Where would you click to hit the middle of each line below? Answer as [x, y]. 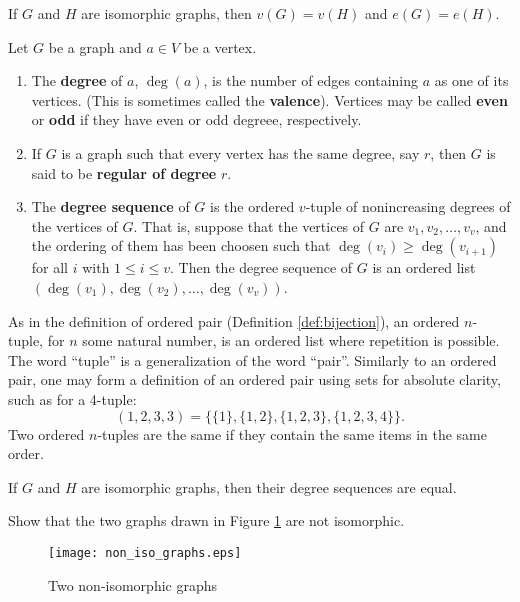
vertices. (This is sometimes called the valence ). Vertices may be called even [269, 99]
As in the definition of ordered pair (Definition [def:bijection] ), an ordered [234, 320]
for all [50, 267]
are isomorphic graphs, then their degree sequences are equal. [269, 486]
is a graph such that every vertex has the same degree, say [240, 152]
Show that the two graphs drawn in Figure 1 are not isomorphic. [206, 520]
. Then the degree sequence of [261, 267]
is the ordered [252, 206]
